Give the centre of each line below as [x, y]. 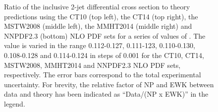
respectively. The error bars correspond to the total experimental [103, 75]
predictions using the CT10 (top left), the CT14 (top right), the [101, 16]
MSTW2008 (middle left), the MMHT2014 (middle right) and [98, 26]
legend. [15, 103]
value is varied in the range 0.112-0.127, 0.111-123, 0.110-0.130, [100, 45]
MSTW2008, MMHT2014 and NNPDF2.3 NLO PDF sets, [92, 65]
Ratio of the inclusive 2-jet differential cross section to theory [97, 6]
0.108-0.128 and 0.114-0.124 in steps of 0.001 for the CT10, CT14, [104, 55]
